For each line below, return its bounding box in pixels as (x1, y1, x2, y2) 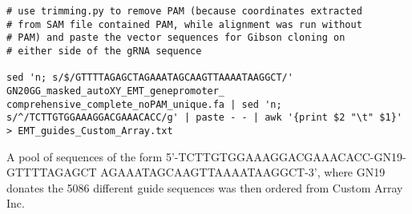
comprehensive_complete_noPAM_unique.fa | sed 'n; (6, 98, 282, 110)
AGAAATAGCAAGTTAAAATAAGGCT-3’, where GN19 (100, 164, 386, 180)
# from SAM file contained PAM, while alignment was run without (6, 18, 362, 30)
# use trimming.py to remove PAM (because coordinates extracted (6, 6, 362, 17)
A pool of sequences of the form (6, 148, 163, 164)
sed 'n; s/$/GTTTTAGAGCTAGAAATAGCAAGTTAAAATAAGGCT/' (6, 72, 293, 84)
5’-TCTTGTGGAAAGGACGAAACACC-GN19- (165, 148, 406, 164)
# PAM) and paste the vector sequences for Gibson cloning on (6, 32, 345, 44)
